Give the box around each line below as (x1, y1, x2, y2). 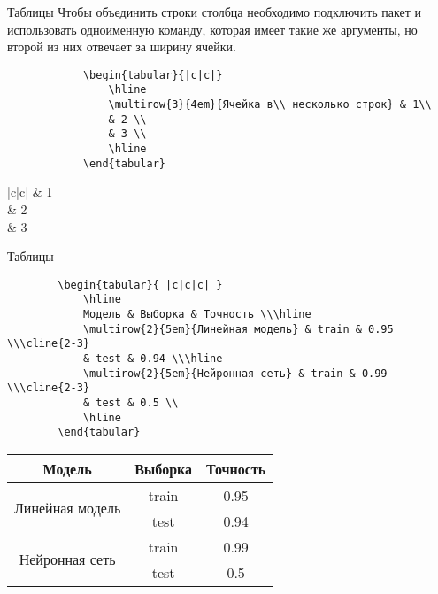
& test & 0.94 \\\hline (82, 352, 223, 366)
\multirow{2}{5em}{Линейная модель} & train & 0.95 (82, 322, 394, 336)
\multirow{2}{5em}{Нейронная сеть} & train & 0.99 (82, 366, 388, 380)
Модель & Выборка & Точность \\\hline (82, 308, 311, 321)
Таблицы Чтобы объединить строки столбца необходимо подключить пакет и (7, 3, 421, 20)
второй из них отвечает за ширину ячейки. (7, 37, 236, 56)
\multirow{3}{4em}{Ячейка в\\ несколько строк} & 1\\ (108, 98, 432, 112)
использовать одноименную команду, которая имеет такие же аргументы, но (7, 19, 418, 38)
